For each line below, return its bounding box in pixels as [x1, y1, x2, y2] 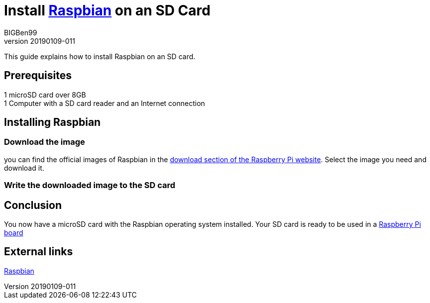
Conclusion [4, 199, 62, 211]
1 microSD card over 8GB [4, 90, 86, 99]
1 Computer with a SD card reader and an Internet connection [4, 99, 205, 107]
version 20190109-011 [4, 36, 75, 45]
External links [4, 245, 73, 258]
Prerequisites [4, 69, 72, 82]
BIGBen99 [4, 28, 37, 37]
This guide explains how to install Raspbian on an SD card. [4, 52, 196, 61]
